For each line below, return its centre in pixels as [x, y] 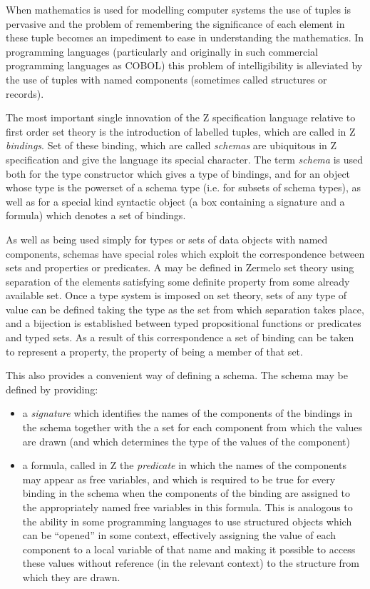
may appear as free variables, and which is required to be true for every [179, 479]
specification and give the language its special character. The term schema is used [185, 159]
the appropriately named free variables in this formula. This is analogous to [187, 507]
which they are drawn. [71, 577]
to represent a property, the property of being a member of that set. [154, 351]
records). [25, 93]
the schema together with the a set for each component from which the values [192, 427]
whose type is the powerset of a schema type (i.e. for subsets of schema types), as [184, 187]
